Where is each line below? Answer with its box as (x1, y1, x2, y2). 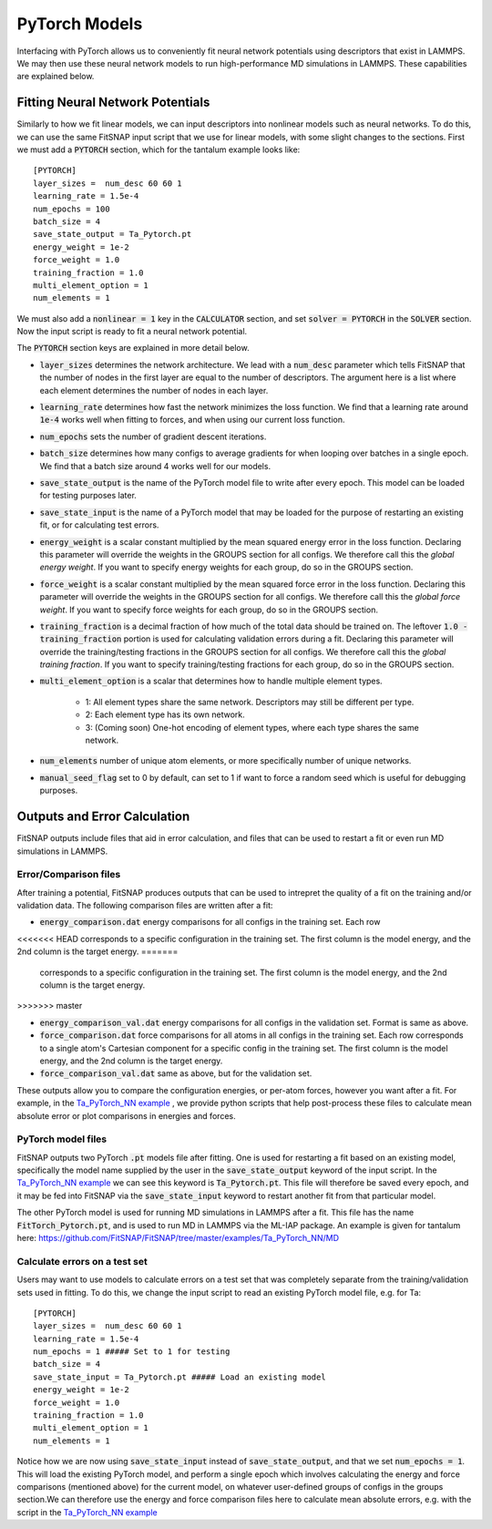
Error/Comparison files (16, 868, 121, 881)
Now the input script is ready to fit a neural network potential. (16, 326, 248, 337)
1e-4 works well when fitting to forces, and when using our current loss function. (39, 415, 345, 426)
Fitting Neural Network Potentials (16, 95, 210, 110)
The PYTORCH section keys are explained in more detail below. (16, 343, 250, 354)
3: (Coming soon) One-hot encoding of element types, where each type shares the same (85, 722, 419, 733)
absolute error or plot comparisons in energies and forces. (16, 1110, 236, 1121)
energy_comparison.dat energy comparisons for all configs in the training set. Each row (39, 917, 381, 928)
